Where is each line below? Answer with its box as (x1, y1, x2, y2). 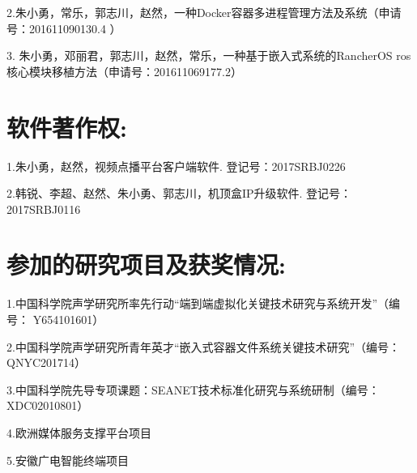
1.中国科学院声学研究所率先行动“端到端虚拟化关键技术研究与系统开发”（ (6, 295, 389, 312)
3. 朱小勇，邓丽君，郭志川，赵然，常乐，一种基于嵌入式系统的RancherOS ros (6, 47, 411, 64)
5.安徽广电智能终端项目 (6, 451, 129, 468)
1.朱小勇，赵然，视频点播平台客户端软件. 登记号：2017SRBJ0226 (6, 157, 346, 174)
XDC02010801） (6, 397, 89, 414)
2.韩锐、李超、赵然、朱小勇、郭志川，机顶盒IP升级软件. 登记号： (6, 185, 352, 202)
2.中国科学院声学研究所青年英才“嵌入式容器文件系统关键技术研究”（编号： (6, 338, 401, 355)
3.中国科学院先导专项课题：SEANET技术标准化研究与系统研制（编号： (6, 381, 380, 398)
